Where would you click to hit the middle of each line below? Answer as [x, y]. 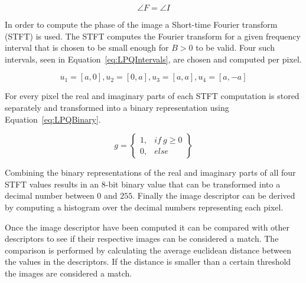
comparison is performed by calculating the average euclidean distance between [148, 250]
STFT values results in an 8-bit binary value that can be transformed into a [143, 184]
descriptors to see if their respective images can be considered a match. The [142, 238]
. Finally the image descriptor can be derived [214, 195]
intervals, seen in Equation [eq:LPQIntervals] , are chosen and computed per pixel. [153, 59]
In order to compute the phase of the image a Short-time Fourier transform [141, 24]
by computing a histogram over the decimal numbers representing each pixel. [144, 207]
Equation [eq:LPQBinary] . [53, 119]
